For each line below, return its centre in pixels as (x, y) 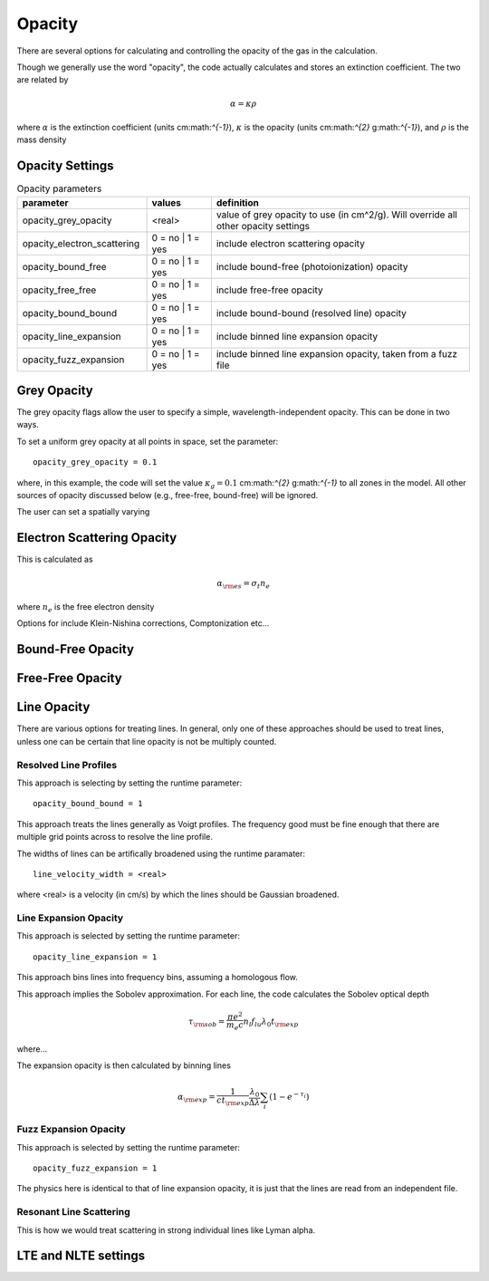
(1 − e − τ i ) (289, 1096)
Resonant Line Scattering (73, 1212)
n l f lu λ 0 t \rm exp (271, 1022)
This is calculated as (55, 559)
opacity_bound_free (65, 266)
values (166, 202)
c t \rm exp (233, 1101)
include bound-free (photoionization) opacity (312, 266)
